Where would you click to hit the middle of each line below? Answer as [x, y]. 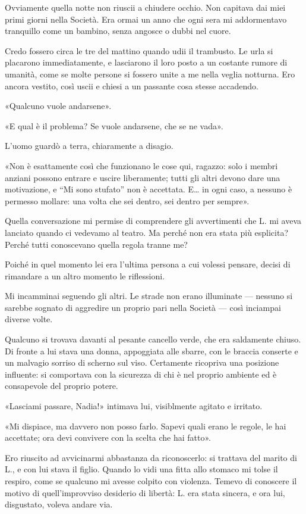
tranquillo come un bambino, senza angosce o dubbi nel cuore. [118, 31]
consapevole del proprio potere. [61, 386]
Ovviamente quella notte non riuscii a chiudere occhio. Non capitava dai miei [145, 7]
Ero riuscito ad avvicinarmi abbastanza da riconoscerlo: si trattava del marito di [151, 457]
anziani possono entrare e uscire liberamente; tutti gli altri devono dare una [143, 177]
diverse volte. [29, 319]
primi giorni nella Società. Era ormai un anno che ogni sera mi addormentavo [146, 19]
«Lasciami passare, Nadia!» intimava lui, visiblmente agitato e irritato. [134, 406]
